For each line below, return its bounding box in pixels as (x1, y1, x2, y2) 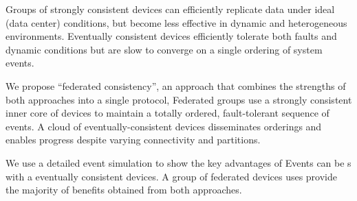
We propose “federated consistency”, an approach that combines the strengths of (6, 78, 346, 93)
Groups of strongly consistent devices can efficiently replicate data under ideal (6, 2, 335, 16)
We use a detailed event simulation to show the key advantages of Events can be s (6, 155, 351, 169)
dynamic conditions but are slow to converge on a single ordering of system (6, 42, 323, 56)
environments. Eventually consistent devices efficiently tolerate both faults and (6, 29, 337, 43)
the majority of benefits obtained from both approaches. (6, 182, 242, 197)
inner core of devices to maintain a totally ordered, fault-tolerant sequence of (6, 106, 329, 120)
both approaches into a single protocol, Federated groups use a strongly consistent (6, 92, 352, 106)
